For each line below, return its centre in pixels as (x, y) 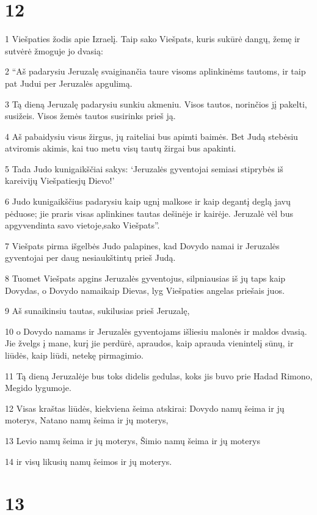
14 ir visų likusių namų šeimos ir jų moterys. (89, 461)
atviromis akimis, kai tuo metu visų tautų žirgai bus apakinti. (121, 148)
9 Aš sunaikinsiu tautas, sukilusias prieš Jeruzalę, (97, 311)
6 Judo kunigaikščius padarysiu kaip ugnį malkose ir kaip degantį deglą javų (148, 201)
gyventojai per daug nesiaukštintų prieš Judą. (90, 257)
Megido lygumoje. (38, 388)
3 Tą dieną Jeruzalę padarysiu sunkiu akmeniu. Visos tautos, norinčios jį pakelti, (156, 104)
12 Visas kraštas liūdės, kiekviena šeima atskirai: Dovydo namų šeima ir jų (145, 408)
